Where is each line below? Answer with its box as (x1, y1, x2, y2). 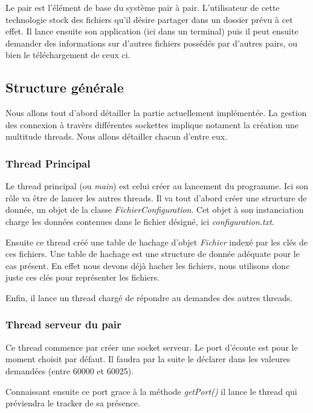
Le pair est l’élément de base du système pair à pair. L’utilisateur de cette (5, 1, 280, 13)
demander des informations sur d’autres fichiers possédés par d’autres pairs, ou (5, 36, 297, 49)
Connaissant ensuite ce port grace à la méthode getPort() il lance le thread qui (5, 385, 297, 397)
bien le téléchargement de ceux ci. (5, 48, 131, 61)
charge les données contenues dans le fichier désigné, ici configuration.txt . (5, 215, 274, 227)
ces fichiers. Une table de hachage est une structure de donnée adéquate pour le (5, 247, 300, 260)
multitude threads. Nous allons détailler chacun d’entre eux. (5, 130, 228, 143)
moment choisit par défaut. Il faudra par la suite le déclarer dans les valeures (5, 353, 291, 365)
